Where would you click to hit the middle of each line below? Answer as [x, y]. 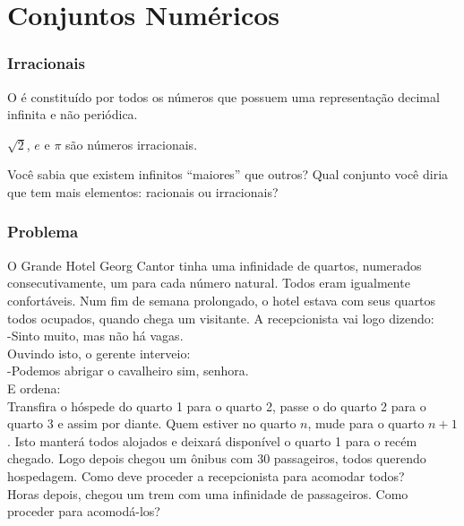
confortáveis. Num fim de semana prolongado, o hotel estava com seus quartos [222, 300]
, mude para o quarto [366, 423]
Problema [43, 232]
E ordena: [34, 388]
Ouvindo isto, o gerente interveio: [99, 353]
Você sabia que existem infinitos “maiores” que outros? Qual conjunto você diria [228, 174]
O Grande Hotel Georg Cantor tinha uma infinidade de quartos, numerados [215, 265]
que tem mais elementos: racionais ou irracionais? [143, 191]
